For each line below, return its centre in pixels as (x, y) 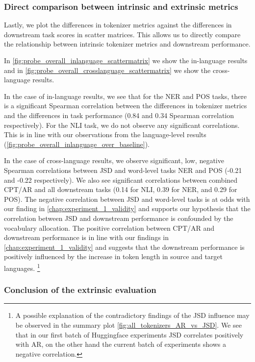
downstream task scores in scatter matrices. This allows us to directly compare (122, 34)
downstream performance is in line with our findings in (87, 237)
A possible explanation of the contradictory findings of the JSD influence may (132, 315)
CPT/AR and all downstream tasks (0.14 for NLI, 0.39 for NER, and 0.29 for (121, 189)
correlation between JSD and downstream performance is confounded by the (119, 218)
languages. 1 (22, 267)
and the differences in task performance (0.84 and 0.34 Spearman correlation (119, 115)
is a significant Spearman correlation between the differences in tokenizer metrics (126, 106)
